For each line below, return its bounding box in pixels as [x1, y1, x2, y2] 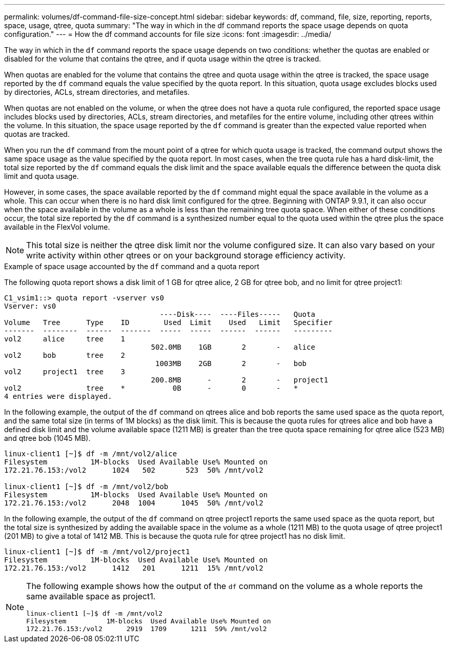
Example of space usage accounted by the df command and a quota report [4, 262, 259, 271]
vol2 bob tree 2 [4, 351, 126, 359]
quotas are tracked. [4, 130, 70, 138]
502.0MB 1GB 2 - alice [151, 343, 315, 351]
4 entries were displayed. [4, 392, 112, 400]
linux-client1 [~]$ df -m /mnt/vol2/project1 [4, 548, 190, 556]
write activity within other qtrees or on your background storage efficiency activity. [26, 250, 345, 260]
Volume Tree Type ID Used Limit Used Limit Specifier [4, 318, 333, 327]
